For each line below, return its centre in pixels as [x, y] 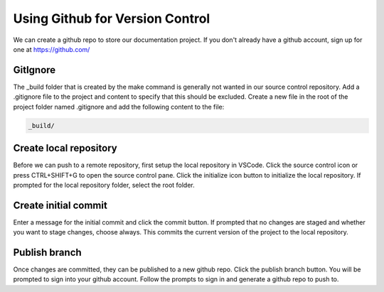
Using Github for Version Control [112, 18]
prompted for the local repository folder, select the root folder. [104, 185]
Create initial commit [60, 205]
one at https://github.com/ [52, 49]
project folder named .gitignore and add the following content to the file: [119, 107]
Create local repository [65, 148]
